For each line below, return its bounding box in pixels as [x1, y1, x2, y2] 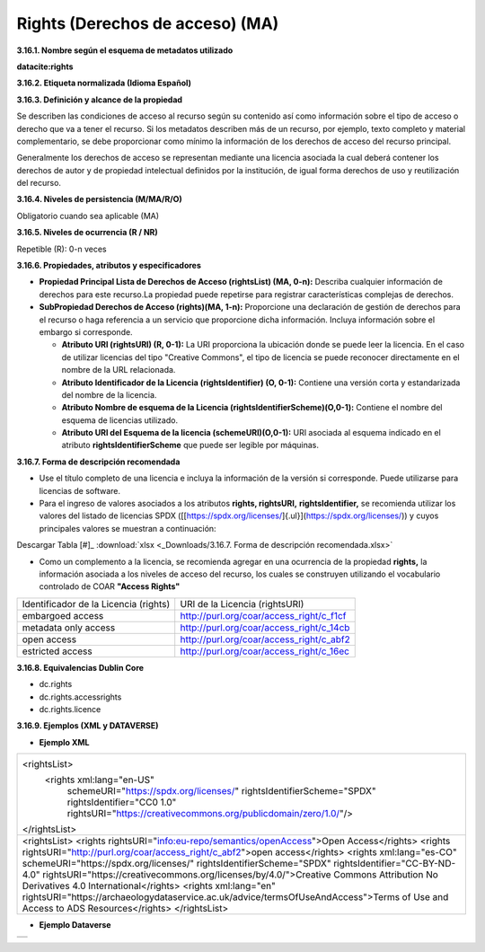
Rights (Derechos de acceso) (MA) [16, 13, 279, 33]
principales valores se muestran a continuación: [39, 523, 216, 533]
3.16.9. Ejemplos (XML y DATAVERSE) [16, 720, 159, 731]
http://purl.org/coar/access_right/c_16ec [180, 645, 350, 657]
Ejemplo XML [39, 736, 90, 747]
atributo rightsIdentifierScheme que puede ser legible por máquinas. [61, 440, 319, 451]
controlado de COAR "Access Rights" [39, 581, 181, 592]
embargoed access [22, 609, 104, 621]
